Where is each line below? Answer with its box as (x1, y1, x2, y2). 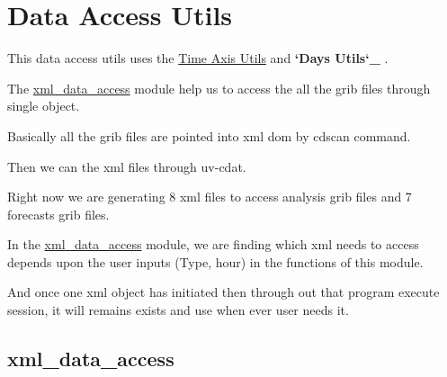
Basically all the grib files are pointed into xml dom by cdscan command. (7, 126, 411, 145)
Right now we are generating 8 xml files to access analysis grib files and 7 (7, 187, 412, 206)
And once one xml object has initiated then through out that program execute (7, 283, 440, 301)
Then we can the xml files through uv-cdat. (7, 157, 246, 175)
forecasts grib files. (7, 204, 110, 223)
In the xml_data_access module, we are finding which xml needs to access (7, 235, 419, 254)
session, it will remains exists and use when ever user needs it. (7, 301, 349, 319)
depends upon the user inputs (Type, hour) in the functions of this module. (7, 252, 424, 271)
